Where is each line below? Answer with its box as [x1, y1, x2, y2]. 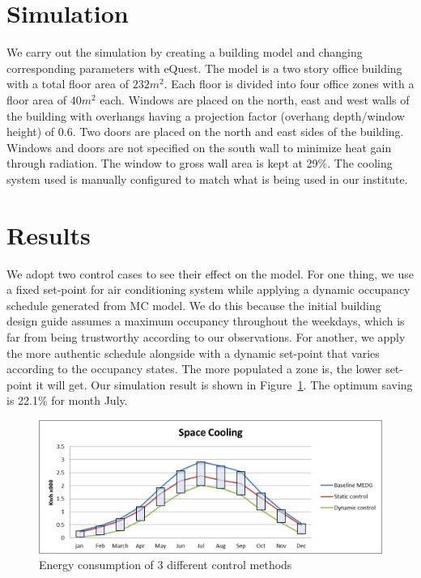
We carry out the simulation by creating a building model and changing [6, 44, 363, 61]
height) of [6, 123, 55, 140]
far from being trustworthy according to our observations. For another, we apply [6, 328, 406, 345]
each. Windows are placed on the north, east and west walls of [100, 91, 410, 108]
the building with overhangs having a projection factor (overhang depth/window [6, 107, 405, 124]
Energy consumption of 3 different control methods [39, 556, 292, 573]
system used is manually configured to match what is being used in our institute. [6, 170, 408, 187]
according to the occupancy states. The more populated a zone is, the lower [6, 360, 382, 377]
